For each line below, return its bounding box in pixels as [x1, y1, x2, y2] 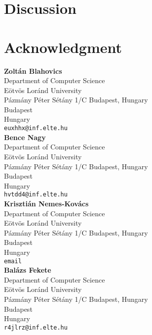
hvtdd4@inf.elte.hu [4, 191, 68, 198]
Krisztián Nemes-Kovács [4, 198, 89, 208]
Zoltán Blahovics [4, 65, 62, 76]
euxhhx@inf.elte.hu [4, 125, 68, 132]
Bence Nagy [4, 132, 46, 142]
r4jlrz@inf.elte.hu [4, 324, 68, 331]
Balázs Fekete [4, 265, 51, 275]
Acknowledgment [4, 37, 122, 57]
